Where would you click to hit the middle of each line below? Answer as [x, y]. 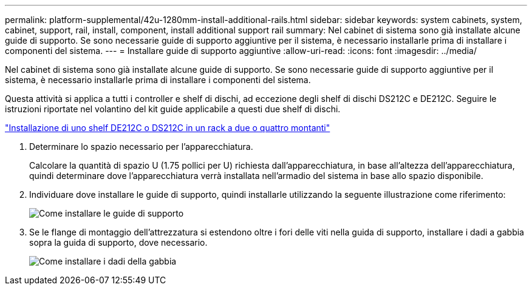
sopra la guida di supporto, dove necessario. [118, 242]
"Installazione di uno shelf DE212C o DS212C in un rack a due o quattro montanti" [168, 128]
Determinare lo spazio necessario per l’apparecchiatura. [141, 147]
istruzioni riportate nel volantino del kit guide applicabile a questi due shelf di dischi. [173, 109]
